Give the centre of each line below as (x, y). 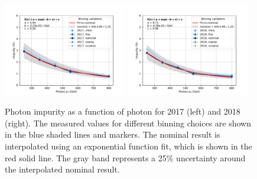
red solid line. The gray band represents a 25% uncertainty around (125, 157)
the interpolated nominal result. (62, 169)
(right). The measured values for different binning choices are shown (128, 123)
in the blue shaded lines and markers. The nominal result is (113, 134)
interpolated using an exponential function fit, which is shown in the (128, 146)
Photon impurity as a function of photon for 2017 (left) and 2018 (123, 111)
